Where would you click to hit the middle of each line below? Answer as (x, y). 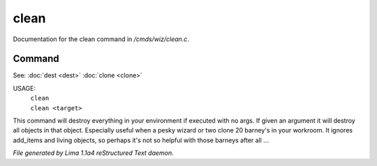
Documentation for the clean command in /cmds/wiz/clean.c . (101, 39)
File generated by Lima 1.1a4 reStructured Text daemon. (93, 153)
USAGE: (24, 88)
